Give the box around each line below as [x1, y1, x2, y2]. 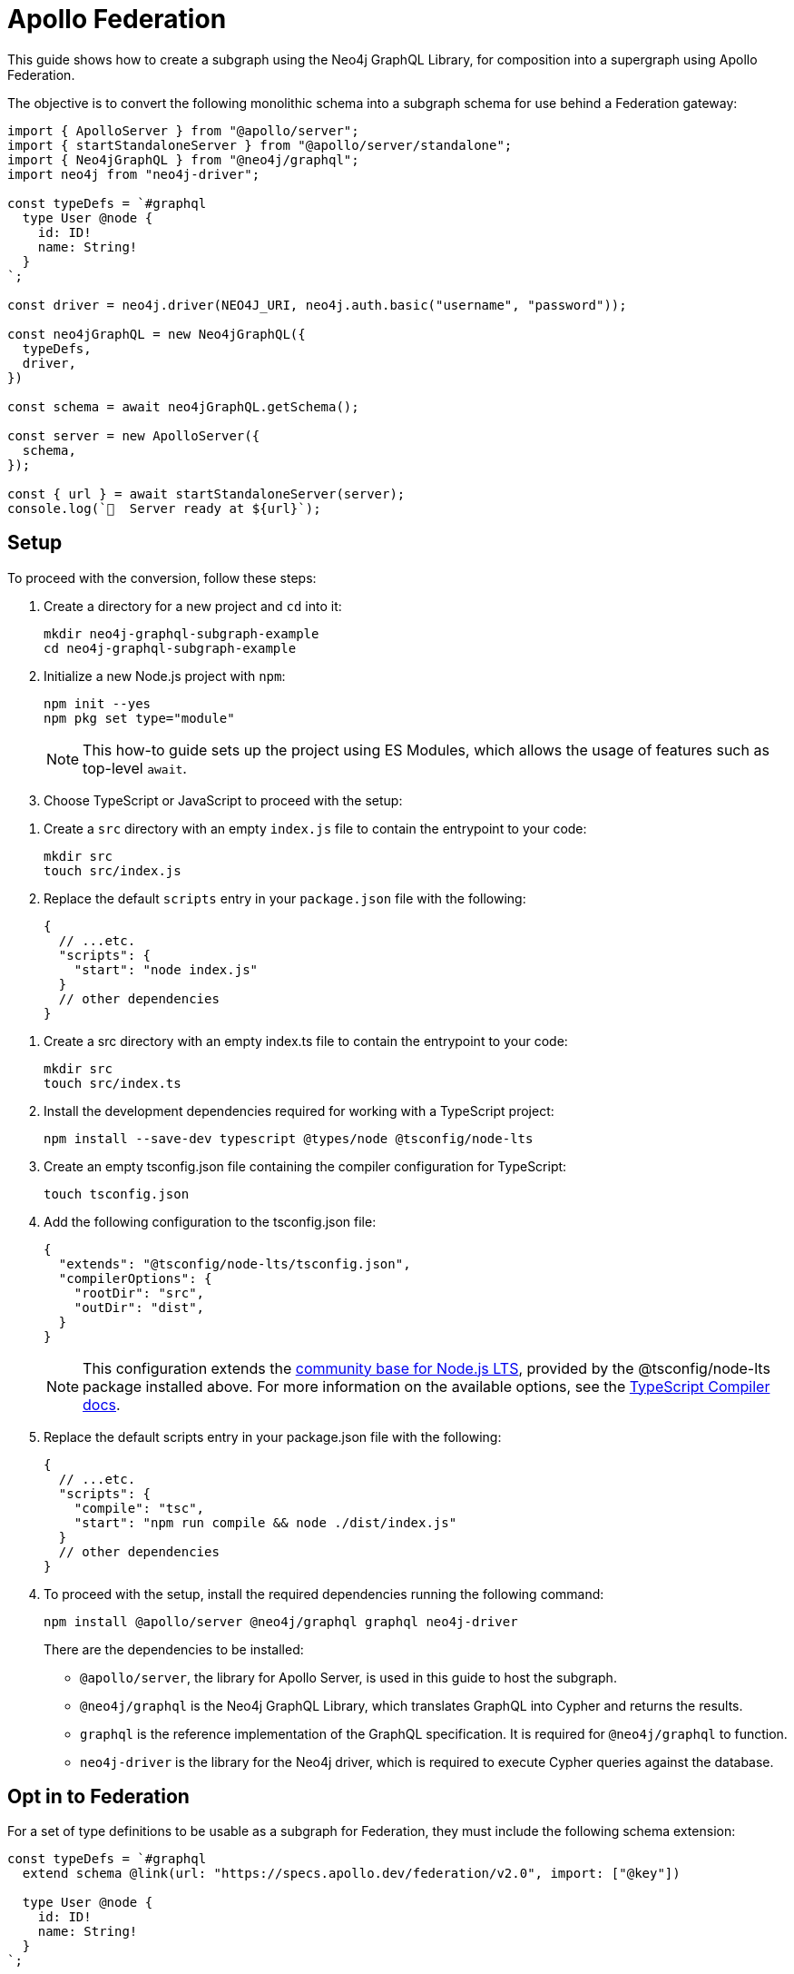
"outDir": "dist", [74, 1299, 205, 1315]
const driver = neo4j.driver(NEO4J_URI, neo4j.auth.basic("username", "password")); [7, 297, 627, 312]
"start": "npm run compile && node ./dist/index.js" [74, 1515, 457, 1530]
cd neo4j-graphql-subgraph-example [44, 640, 297, 656]
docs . [83, 1395, 121, 1414]
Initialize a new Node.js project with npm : [44, 667, 286, 684]
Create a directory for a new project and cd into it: [44, 597, 342, 614]
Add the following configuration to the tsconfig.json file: [44, 1213, 377, 1229]
